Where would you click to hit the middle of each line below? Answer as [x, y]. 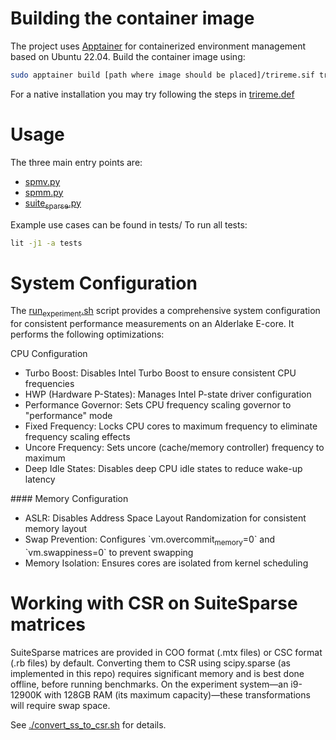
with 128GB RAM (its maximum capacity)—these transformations [177, 694]
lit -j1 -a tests [46, 243]
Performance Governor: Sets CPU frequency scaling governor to [158, 405]
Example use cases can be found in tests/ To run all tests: [129, 224]
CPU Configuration [49, 354]
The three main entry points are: [76, 162]
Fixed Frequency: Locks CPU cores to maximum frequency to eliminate [171, 426]
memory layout [56, 529]
